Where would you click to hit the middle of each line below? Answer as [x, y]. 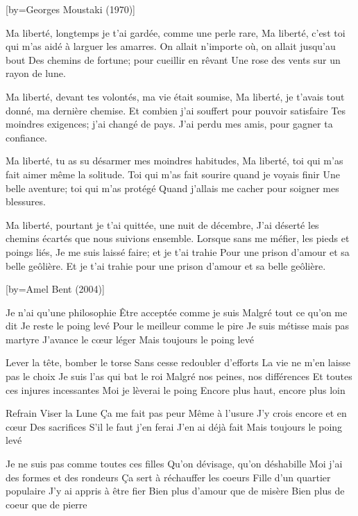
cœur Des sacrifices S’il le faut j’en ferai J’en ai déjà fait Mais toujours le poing [174, 426]
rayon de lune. [36, 73]
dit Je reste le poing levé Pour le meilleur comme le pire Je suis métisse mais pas [178, 326]
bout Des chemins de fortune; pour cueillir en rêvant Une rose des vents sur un [173, 59]
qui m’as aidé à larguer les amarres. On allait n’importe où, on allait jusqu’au [171, 46]
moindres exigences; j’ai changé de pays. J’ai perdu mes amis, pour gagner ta [169, 124]
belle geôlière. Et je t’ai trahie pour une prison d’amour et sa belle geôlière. [166, 265]
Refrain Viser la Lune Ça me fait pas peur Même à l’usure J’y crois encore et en [176, 413]
